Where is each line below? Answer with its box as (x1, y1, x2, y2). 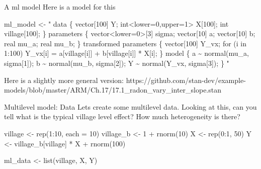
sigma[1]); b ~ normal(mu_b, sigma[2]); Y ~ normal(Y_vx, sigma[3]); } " (4, 57, 229, 68)
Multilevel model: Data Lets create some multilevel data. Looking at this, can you (4, 101, 257, 112)
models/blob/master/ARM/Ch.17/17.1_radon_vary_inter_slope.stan (4, 84, 221, 95)
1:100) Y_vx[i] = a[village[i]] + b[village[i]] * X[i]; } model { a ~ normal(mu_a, (4, 48, 249, 58)
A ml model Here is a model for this (4, 2, 116, 12)
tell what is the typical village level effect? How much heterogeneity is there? (4, 111, 240, 122)
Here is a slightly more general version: (4, 74, 124, 85)
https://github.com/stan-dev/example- (126, 74, 246, 85)
